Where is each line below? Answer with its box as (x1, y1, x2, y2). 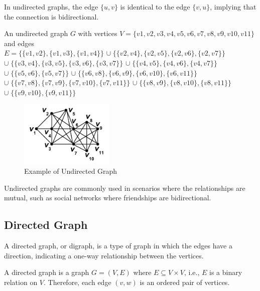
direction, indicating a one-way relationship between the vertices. (4, 250, 204, 260)
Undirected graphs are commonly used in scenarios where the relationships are (4, 182, 245, 193)
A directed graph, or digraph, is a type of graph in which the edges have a (4, 240, 232, 251)
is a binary (209, 267, 242, 277)
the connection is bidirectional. (4, 11, 99, 22)
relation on (4, 277, 38, 287)
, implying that (210, 2, 256, 12)
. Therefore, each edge (44, 277, 111, 287)
